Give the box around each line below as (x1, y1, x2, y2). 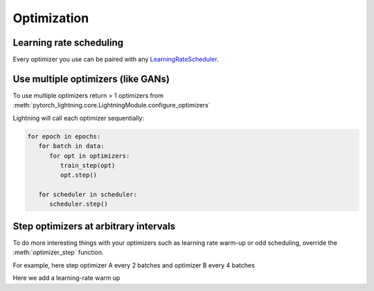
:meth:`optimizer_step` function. (12, 248, 104, 256)
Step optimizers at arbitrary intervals (12, 220, 176, 232)
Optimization (12, 10, 89, 26)
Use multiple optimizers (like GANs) (12, 73, 170, 85)
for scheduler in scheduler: (38, 191, 138, 199)
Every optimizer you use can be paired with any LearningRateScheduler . (12, 55, 219, 64)
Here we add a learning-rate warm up (12, 274, 121, 282)
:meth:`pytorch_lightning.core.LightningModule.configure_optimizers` (12, 101, 211, 109)
